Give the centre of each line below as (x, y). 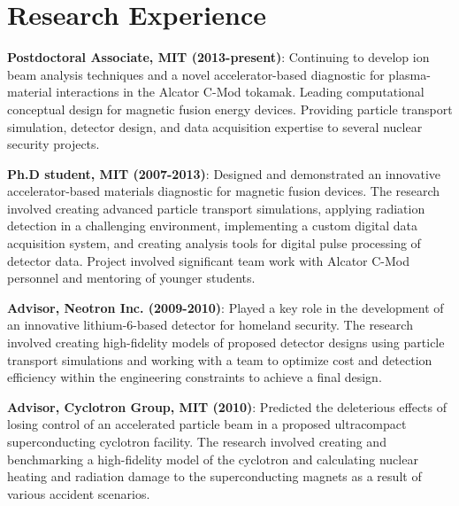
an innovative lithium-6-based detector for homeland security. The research (210, 325)
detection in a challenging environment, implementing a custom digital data (213, 226)
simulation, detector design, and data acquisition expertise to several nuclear (215, 126)
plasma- (409, 74)
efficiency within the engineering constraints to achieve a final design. (195, 377)
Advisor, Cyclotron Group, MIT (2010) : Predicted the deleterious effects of (227, 406)
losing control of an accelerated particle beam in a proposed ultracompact (207, 424)
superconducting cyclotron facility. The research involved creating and (197, 441)
